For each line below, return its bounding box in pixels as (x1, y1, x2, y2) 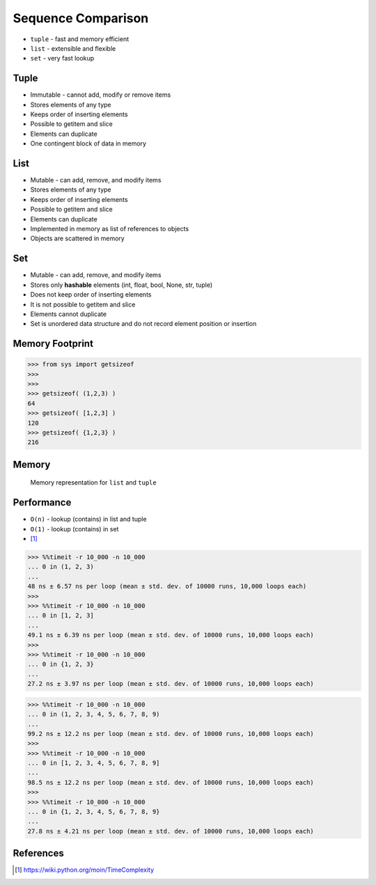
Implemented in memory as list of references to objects (30, 225, 189, 233)
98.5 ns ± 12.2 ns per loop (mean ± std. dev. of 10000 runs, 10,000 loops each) (27, 778, 315, 786)
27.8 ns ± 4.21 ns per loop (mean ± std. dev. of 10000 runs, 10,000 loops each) (27, 827, 315, 835)
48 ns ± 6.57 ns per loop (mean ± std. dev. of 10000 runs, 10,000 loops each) (27, 582, 307, 590)
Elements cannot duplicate (30, 310, 107, 318)
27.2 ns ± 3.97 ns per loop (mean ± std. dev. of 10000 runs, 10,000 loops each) (27, 680, 315, 688)
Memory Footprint (13, 338, 94, 350)
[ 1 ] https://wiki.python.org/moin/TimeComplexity (15, 866, 155, 874)
